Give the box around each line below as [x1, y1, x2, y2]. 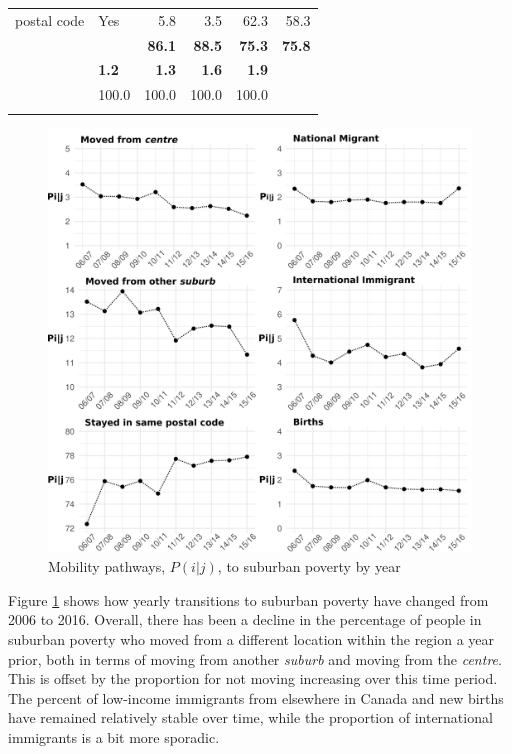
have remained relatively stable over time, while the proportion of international [8, 707, 493, 728]
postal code [15, 9, 85, 30]
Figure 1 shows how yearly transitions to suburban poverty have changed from [8, 589, 489, 610]
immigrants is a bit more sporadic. [8, 726, 220, 747]
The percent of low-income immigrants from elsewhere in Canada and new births [8, 687, 504, 708]
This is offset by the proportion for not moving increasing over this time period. [8, 668, 498, 689]
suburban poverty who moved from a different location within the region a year [8, 629, 495, 649]
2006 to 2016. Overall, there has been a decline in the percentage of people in [8, 609, 482, 630]
